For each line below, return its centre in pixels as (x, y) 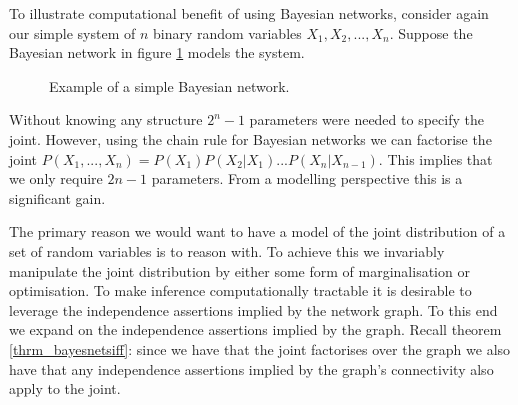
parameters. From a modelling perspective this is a (307, 178)
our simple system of (72, 32)
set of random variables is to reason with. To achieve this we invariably (227, 250)
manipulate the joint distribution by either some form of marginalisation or (239, 270)
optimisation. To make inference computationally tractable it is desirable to (240, 290)
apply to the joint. (65, 388)
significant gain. (57, 197)
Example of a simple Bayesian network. (169, 85)
